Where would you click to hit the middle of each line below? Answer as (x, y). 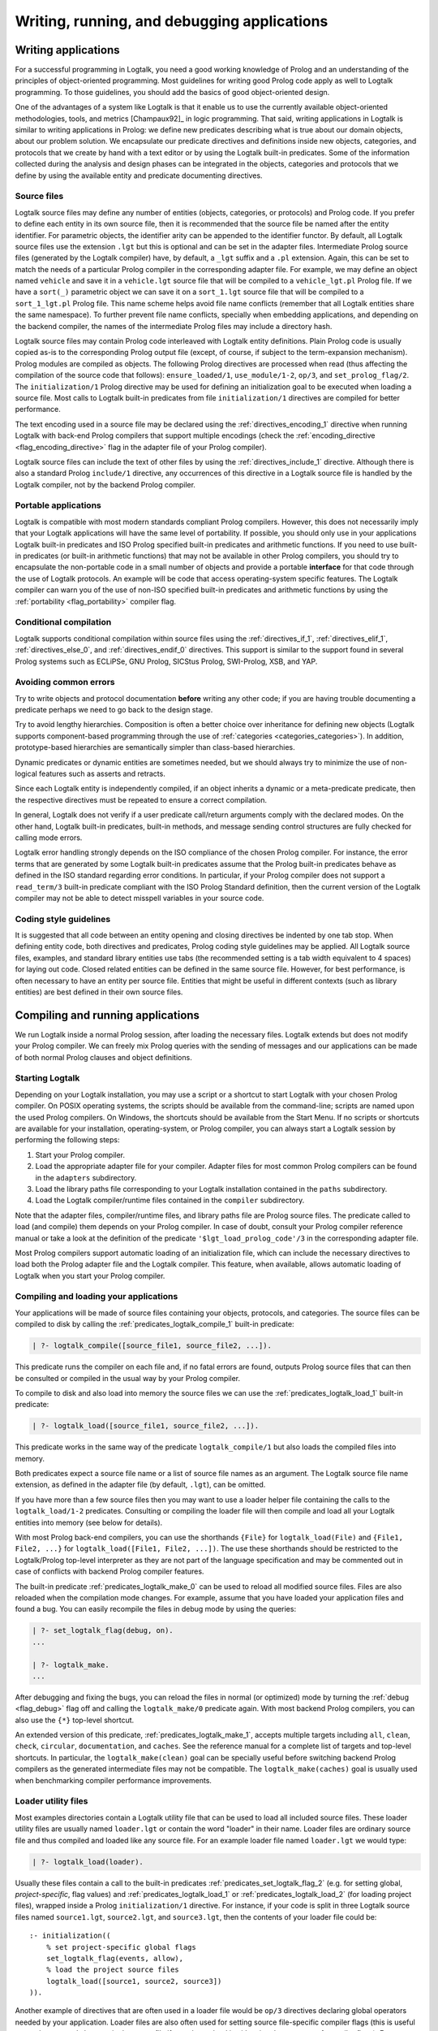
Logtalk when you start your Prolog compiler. (90, 1275)
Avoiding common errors (65, 682)
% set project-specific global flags (121, 1947)
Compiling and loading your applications (97, 1297)
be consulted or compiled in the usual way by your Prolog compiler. (128, 1378)
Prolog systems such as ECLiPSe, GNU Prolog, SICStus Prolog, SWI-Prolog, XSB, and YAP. (166, 661)
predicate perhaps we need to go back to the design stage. (114, 710)
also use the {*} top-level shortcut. (75, 1720)
